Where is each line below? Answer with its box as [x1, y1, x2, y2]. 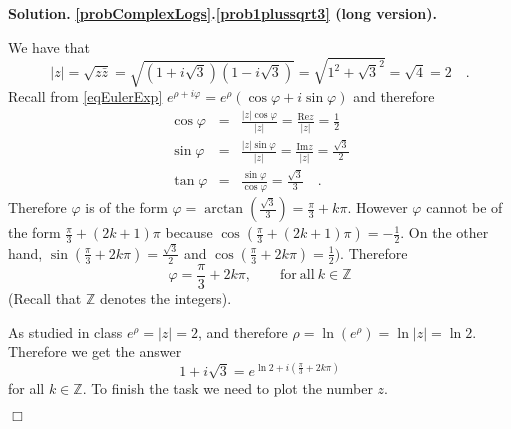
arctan [204, 202, 244, 217]
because [165, 222, 213, 243]
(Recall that [8, 288, 82, 309]
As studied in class [8, 321, 123, 342]
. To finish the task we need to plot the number [82, 377, 373, 398]
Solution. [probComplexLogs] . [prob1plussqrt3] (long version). [8, 3, 437, 23]
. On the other [400, 222, 489, 243]
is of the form [85, 197, 168, 218]
